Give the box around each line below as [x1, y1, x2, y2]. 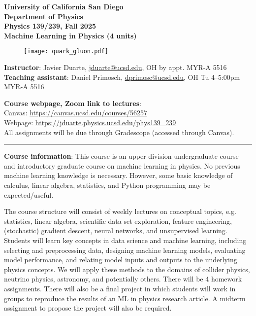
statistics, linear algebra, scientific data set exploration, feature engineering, [4, 215, 232, 226]
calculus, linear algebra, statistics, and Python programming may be [4, 179, 211, 190]
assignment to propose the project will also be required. [4, 303, 172, 313]
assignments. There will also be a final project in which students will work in [4, 283, 236, 293]
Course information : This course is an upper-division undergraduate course [4, 151, 239, 161]
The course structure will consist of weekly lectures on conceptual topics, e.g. [4, 206, 236, 216]
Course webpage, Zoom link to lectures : [4, 98, 141, 108]
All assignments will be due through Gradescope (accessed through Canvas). [4, 127, 234, 137]
